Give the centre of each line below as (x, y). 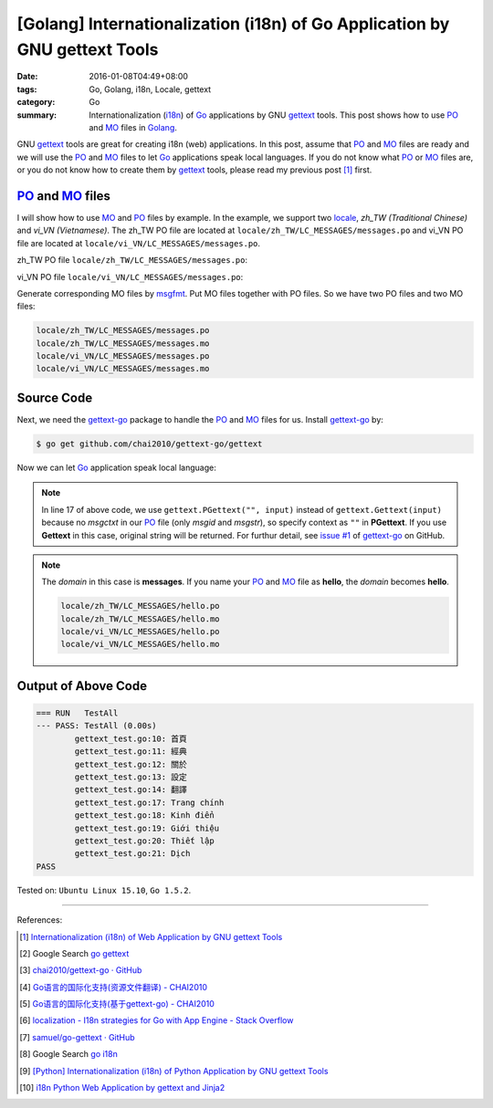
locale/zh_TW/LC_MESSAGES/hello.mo (140, 619)
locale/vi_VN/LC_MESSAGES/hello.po (140, 632)
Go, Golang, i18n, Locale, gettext (150, 89)
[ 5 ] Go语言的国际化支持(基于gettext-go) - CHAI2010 (117, 1004)
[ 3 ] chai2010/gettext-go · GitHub (81, 970)
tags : (27, 89)
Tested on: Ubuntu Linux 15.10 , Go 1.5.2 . (104, 890)
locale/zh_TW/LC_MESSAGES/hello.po (140, 606)
